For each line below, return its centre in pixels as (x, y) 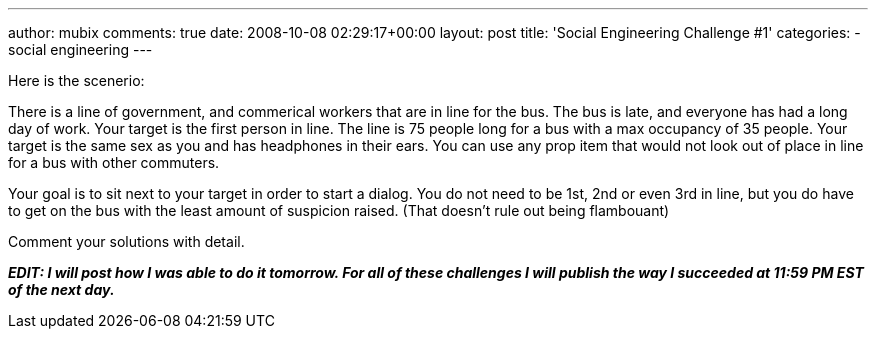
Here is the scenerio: (76, 80)
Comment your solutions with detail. (126, 241)
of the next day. (61, 289)
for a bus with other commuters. (114, 162)
